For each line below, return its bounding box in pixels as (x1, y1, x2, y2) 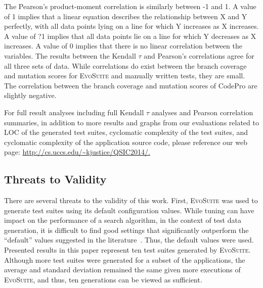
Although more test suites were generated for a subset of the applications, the (4, 254, 245, 265)
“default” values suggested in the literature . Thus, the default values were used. (4, 234, 254, 245)
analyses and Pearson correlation (151, 107, 253, 117)
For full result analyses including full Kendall (4, 107, 144, 117)
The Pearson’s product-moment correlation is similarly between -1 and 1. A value (4, 1, 256, 11)
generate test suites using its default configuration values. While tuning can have (4, 205, 254, 215)
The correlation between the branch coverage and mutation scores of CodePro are (4, 80, 257, 90)
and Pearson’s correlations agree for (144, 50, 254, 61)
